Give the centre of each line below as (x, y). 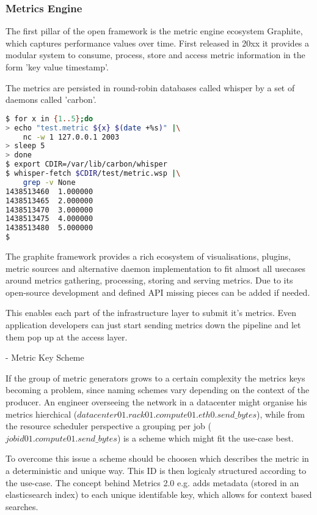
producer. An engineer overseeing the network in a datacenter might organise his (156, 401)
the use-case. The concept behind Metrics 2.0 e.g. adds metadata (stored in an (152, 482)
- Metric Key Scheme (45, 357)
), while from (281, 414)
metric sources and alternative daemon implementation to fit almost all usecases (155, 268)
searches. (22, 506)
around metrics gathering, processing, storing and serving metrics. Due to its (149, 280)
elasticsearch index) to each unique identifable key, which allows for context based (159, 494)
